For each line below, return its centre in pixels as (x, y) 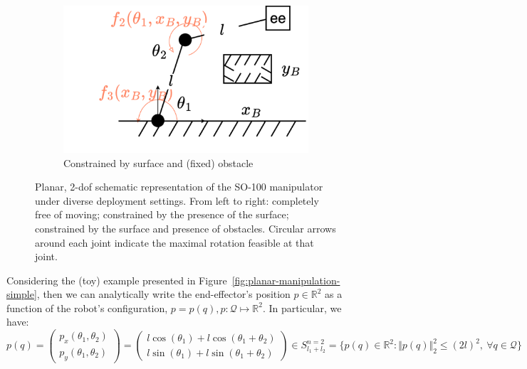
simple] (22, 294)
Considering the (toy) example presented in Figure (117, 280)
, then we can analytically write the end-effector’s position (163, 294)
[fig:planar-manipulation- (286, 280)
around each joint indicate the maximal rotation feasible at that (174, 242)
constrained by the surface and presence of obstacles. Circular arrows (186, 228)
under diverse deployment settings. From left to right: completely (177, 200)
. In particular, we (302, 307)
